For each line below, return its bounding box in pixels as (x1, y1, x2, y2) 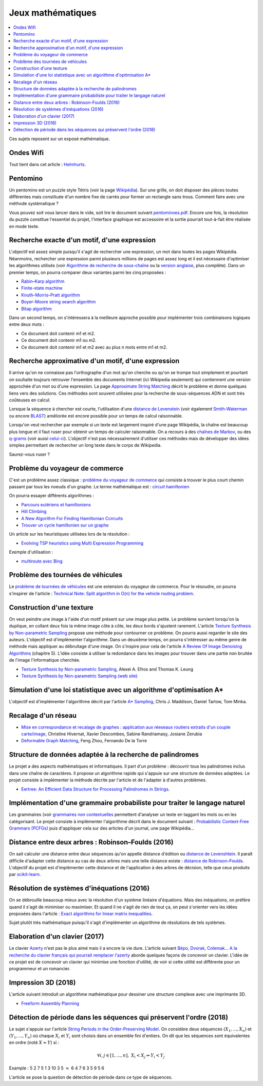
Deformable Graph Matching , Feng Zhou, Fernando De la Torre (21, 738, 147, 744)
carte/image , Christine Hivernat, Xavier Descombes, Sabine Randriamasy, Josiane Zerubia (21, 731, 202, 737)
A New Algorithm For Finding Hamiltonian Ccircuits (21, 515, 123, 521)
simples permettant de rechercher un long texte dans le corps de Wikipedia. (9, 442, 162, 448)
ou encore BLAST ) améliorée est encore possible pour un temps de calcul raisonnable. (9, 413, 183, 418)
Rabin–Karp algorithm (21, 278, 65, 284)
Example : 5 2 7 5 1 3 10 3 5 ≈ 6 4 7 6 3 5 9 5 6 (9, 1065, 105, 1071)
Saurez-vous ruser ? (9, 451, 50, 457)
